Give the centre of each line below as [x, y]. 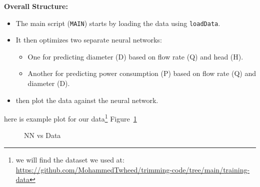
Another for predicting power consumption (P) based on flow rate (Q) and [142, 73]
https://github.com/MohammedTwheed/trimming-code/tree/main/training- [133, 169]
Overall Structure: [36, 6]
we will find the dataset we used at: [70, 160]
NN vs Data [42, 135]
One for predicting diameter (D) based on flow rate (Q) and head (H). [135, 56]
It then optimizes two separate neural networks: [89, 40]
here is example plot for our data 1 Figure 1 [70, 118]
